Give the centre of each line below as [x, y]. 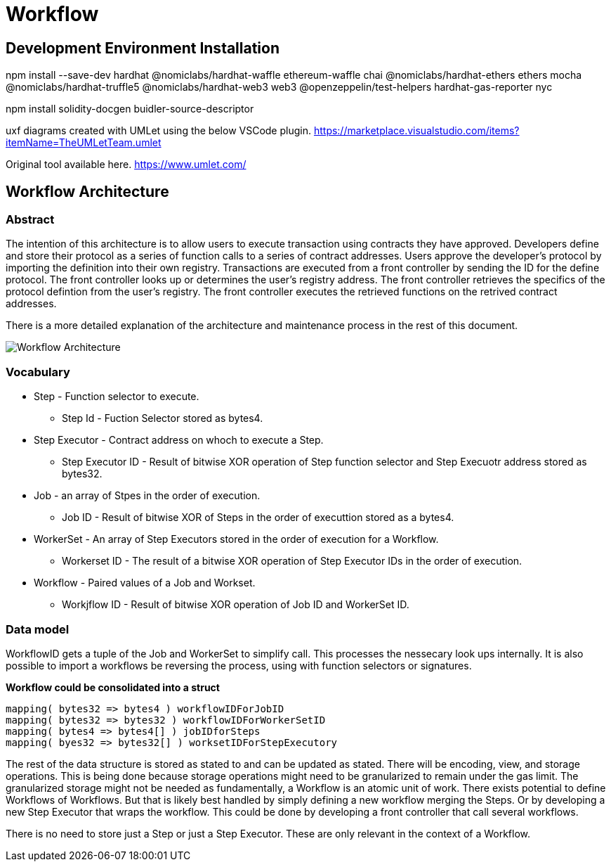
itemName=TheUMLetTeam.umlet [84, 143]
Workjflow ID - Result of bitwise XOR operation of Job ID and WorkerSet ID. [236, 605]
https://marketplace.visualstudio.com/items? [416, 131]
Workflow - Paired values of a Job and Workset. [145, 583]
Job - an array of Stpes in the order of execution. [147, 496]
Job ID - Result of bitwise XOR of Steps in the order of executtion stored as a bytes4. [258, 518]
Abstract [30, 220]
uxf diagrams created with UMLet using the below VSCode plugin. [158, 131]
